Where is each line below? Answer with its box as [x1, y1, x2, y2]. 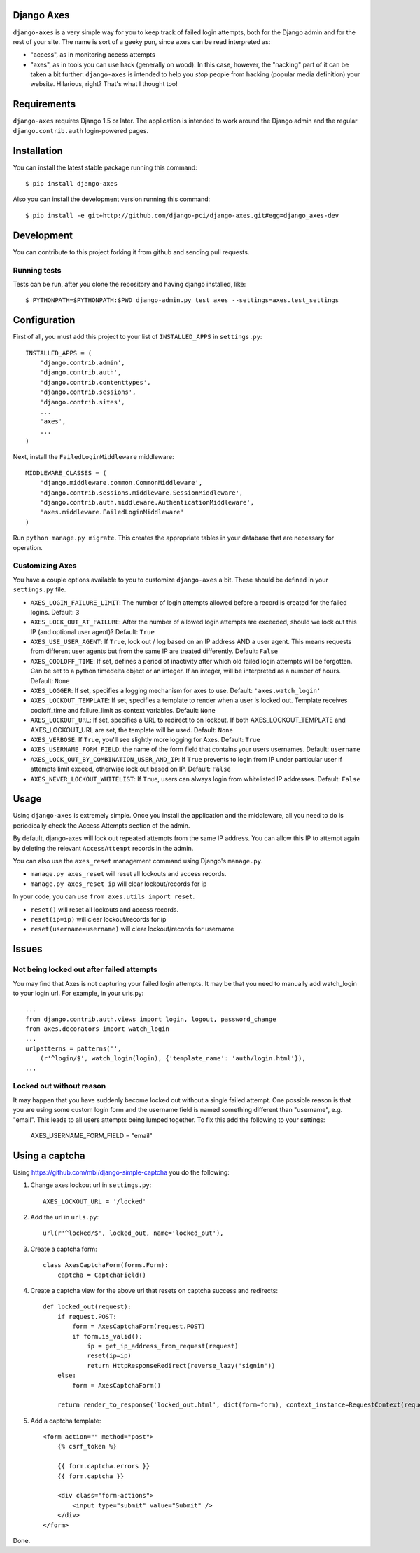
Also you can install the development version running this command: [13, 195, 211, 203]
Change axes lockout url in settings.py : [30, 1181, 152, 1189]
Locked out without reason [13, 1081, 106, 1091]
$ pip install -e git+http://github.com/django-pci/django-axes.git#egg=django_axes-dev [25, 211, 339, 219]
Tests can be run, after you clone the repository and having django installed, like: [13, 280, 246, 288]
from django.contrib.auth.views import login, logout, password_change [25, 1015, 276, 1023]
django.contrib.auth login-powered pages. [13, 126, 149, 135]
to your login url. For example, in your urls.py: [13, 989, 144, 997]
